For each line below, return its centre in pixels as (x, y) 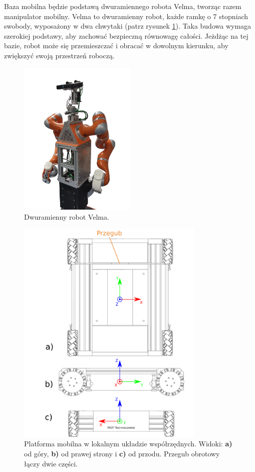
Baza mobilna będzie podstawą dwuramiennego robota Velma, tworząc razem (123, 6)
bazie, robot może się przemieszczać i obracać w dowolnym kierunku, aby (116, 45)
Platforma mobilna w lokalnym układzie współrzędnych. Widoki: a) (128, 444)
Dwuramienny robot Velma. (67, 216)
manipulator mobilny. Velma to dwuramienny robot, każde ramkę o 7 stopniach (126, 16)
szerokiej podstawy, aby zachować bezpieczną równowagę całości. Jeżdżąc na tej (126, 35)
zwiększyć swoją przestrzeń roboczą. (59, 55)
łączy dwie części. (51, 463)
